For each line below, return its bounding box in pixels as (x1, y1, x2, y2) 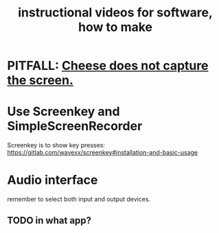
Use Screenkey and (7, 104, 120, 119)
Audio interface (7, 173, 98, 188)
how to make (78, 19, 153, 35)
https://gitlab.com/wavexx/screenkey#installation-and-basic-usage (7, 149, 198, 157)
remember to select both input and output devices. (7, 195, 151, 204)
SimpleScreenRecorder (7, 119, 143, 134)
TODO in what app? (7, 214, 91, 227)
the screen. (7, 73, 74, 88)
